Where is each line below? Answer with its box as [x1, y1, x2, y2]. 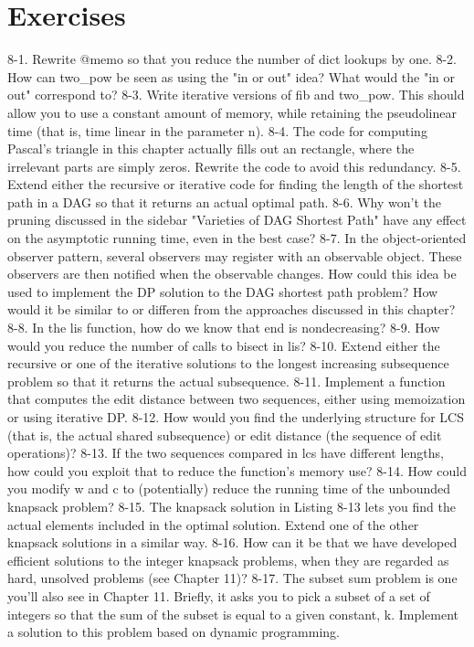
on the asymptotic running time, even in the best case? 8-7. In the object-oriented [7, 228, 467, 248]
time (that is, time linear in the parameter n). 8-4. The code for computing [7, 121, 427, 140]
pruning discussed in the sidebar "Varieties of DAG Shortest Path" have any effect [7, 210, 467, 229]
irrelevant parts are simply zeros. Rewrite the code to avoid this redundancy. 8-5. [7, 156, 461, 175]
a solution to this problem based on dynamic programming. [7, 622, 340, 642]
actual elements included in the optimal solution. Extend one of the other [7, 514, 419, 534]
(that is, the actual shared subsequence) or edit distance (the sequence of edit [7, 425, 442, 444]
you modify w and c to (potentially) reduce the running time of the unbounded [7, 479, 451, 498]
